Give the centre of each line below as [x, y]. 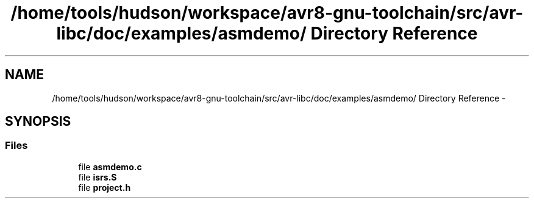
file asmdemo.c [110, 167]
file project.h [105, 187]
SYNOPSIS [38, 122]
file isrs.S [98, 177]
